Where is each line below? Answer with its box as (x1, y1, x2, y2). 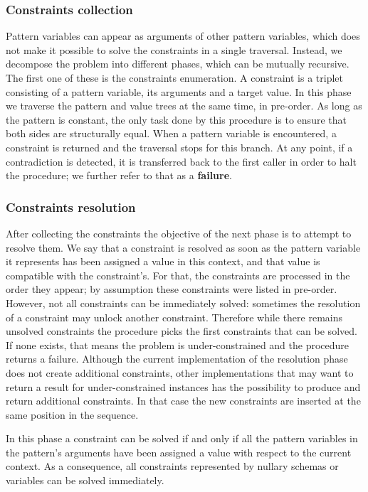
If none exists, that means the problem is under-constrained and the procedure (6, 337, 349, 352)
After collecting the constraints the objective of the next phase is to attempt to (6, 225, 352, 240)
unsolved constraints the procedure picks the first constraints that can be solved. (6, 323, 357, 338)
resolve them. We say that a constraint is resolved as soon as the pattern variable (6, 240, 361, 255)
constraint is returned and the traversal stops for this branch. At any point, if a (6, 139, 353, 154)
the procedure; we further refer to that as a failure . (6, 168, 232, 183)
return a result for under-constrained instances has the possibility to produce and (6, 379, 361, 394)
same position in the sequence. (6, 407, 139, 422)
